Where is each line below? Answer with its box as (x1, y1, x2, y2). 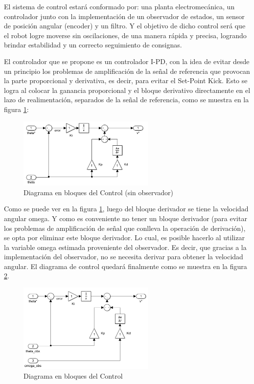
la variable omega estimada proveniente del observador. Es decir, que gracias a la (4, 242, 247, 252)
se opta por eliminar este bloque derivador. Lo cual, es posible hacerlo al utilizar (4, 232, 245, 243)
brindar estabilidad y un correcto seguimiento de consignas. (4, 40, 182, 50)
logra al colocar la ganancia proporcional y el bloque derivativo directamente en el (4, 85, 251, 95)
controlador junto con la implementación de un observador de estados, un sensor (4, 11, 245, 21)
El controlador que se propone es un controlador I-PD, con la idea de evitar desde (4, 56, 250, 66)
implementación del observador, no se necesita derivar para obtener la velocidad (4, 251, 243, 262)
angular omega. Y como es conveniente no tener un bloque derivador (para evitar (4, 213, 247, 223)
